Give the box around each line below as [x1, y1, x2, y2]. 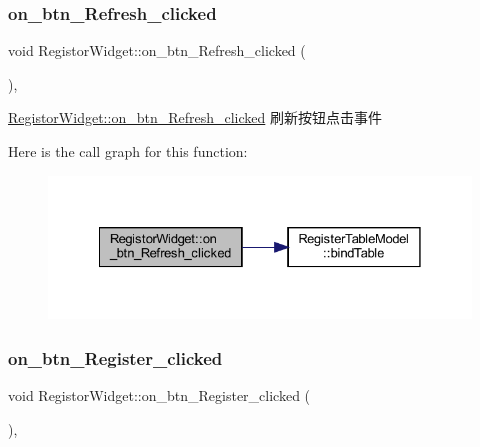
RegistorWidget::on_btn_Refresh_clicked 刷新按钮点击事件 [8, 107, 382, 128]
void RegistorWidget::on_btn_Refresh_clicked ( [8, 40, 306, 61]
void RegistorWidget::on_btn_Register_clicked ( [8, 385, 311, 406]
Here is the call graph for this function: [8, 141, 248, 161]
